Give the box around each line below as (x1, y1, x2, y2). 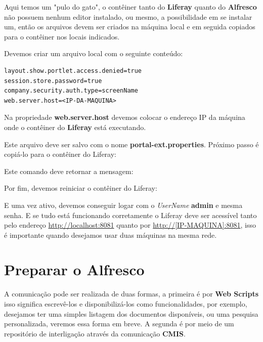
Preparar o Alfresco (4, 259, 145, 280)
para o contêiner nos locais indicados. (4, 31, 120, 41)
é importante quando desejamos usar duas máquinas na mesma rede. (4, 229, 217, 240)
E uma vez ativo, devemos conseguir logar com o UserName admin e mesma (4, 199, 243, 210)
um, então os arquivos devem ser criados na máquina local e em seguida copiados (4, 21, 255, 32)
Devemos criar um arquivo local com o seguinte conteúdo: (4, 48, 183, 59)
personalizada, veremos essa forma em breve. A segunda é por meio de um (4, 318, 234, 329)
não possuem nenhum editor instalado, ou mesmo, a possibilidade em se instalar (4, 11, 252, 22)
